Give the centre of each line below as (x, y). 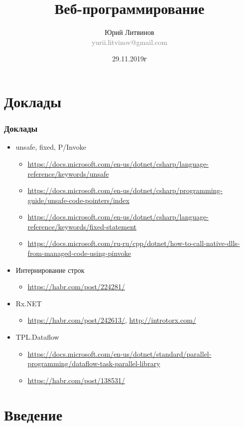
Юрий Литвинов (129, 32)
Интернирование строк (50, 270)
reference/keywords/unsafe (68, 173)
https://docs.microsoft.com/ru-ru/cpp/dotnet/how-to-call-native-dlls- (134, 243)
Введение (33, 414)
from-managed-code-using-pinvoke (79, 253)
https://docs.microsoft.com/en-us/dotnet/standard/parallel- (120, 353)
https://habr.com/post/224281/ (76, 287)
